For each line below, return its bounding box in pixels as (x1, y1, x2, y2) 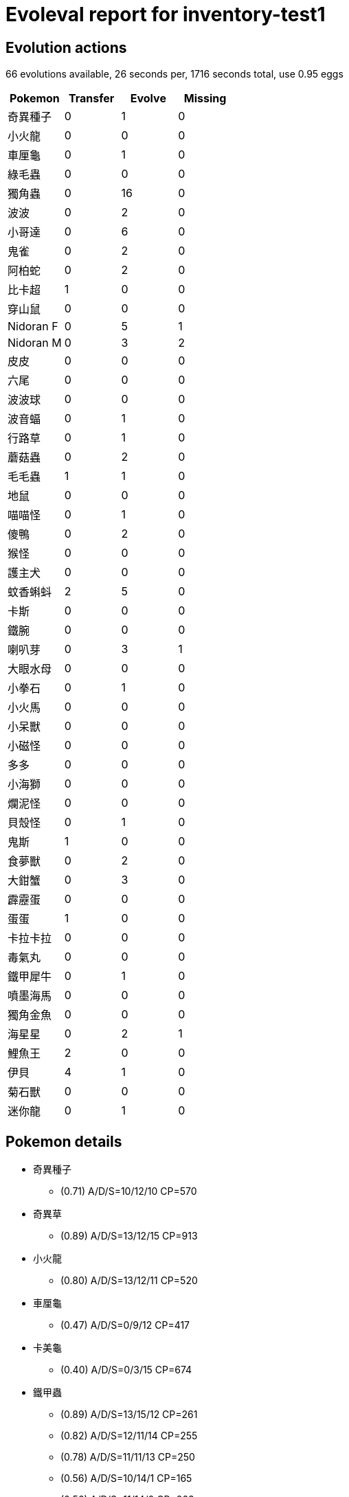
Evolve (130, 91, 166, 106)
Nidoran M (8, 336, 62, 350)
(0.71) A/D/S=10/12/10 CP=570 (60, 1185, 197, 1198)
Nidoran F (8, 319, 58, 334)
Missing (183, 91, 227, 106)
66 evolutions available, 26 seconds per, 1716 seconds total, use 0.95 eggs (5, 68, 344, 80)
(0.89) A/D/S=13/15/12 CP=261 (60, 1408, 198, 1421)
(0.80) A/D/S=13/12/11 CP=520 (60, 1275, 198, 1287)
